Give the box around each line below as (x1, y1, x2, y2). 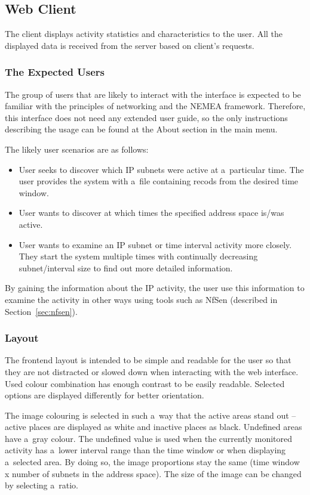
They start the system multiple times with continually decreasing (19, 250, 258, 262)
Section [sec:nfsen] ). (5, 305, 78, 317)
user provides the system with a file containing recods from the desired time (19, 175, 299, 187)
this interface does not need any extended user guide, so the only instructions (5, 111, 288, 123)
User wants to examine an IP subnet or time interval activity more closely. (19, 238, 292, 250)
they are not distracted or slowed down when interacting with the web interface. (5, 365, 299, 378)
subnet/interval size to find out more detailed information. (19, 261, 233, 274)
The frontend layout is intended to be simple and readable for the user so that (5, 354, 291, 366)
